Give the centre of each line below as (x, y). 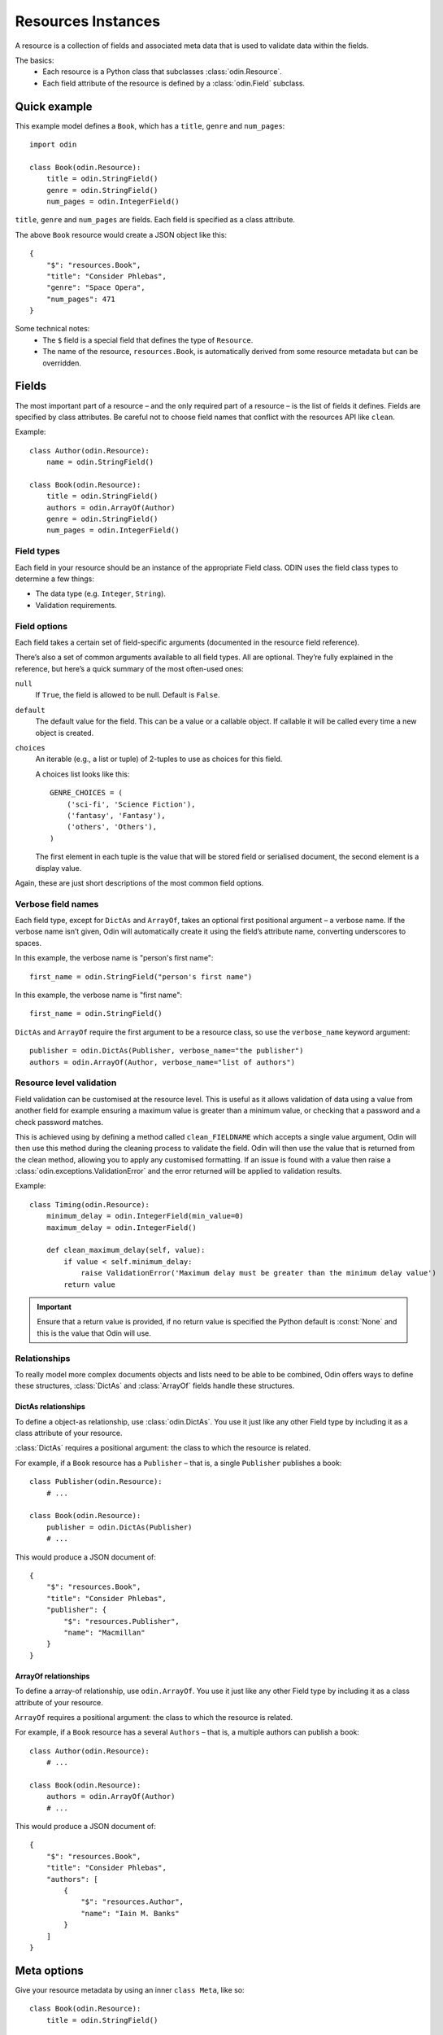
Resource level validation (66, 1083)
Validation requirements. (76, 605)
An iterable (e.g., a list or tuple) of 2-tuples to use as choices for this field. (159, 759)
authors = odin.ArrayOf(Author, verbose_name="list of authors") (163, 1062)
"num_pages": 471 (80, 299)
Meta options (50, 1970)
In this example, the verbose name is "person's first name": (114, 958)
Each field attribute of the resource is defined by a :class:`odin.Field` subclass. (174, 83)
